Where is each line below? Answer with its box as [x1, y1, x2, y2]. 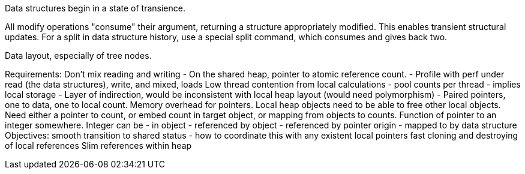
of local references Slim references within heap [5, 140, 192, 151]
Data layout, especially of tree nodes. [5, 50, 152, 61]
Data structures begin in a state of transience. [5, 3, 185, 13]
